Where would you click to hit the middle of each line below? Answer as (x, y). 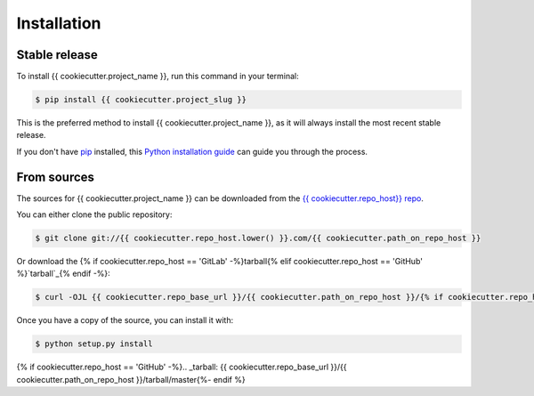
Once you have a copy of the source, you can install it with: (125, 320)
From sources (56, 177)
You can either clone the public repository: (94, 214)
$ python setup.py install (94, 344)
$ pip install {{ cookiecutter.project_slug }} (141, 100)
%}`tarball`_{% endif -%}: (63, 274)
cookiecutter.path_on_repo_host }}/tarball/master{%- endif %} (131, 379)
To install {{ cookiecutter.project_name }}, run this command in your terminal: (158, 77)
